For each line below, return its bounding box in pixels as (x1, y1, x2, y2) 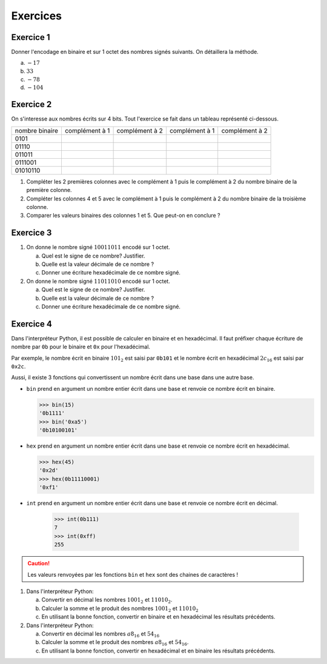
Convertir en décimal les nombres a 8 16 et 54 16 (41, 630, 160, 639)
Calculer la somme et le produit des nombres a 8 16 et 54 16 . (41, 639, 189, 648)
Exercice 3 (11, 228, 52, 238)
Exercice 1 (11, 32, 51, 42)
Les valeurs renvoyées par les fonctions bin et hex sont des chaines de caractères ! (27, 571, 239, 578)
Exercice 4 (11, 319, 53, 329)
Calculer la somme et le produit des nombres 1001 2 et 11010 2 (41, 605, 199, 613)
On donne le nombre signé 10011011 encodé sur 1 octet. (26, 244, 171, 251)
